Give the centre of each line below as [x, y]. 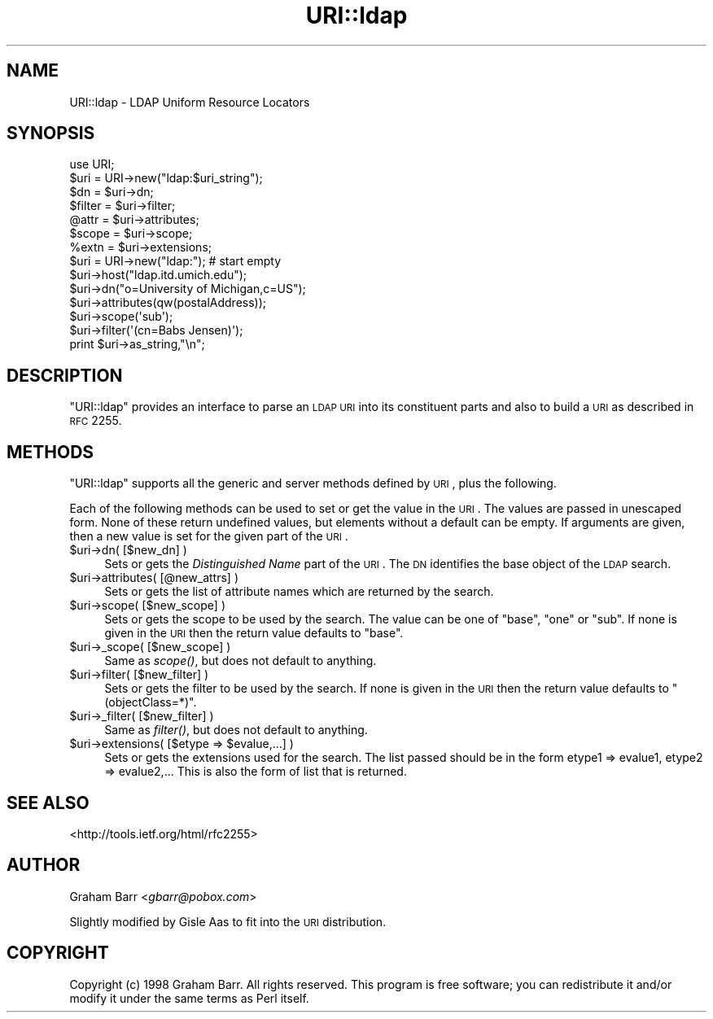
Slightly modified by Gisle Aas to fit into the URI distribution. [228, 921]
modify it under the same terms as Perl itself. [189, 998]
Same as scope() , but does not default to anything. [241, 661]
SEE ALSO [48, 803]
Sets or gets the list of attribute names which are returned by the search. [299, 592]
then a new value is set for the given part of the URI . [209, 536]
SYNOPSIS [51, 133]
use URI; [92, 164]
